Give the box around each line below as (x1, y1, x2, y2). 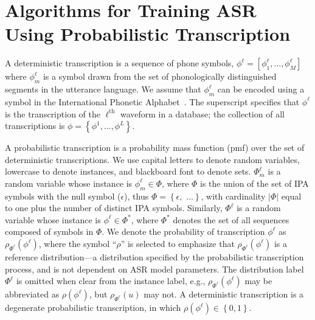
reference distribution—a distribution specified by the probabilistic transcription (5, 251, 304, 263)
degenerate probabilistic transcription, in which (5, 301, 181, 314)
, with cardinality (201, 189, 266, 202)
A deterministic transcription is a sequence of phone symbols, (5, 57, 234, 69)
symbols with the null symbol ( (5, 189, 121, 202)
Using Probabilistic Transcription (5, 21, 291, 46)
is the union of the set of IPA (200, 176, 309, 189)
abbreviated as (5, 288, 60, 301)
